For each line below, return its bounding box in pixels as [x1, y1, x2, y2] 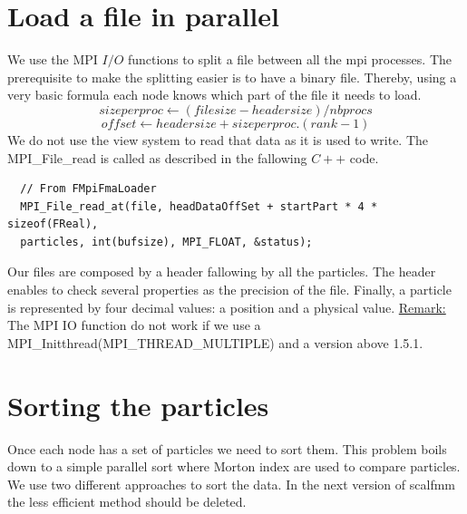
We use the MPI [7, 50, 98, 69]
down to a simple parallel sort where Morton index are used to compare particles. [7, 457, 461, 476]
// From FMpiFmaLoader [20, 182, 157, 196]
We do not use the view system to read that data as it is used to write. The [7, 130, 429, 149]
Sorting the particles [7, 386, 269, 423]
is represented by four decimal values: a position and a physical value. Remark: [7, 297, 446, 316]
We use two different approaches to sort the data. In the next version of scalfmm [7, 474, 455, 493]
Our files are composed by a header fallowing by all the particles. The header [7, 262, 436, 281]
